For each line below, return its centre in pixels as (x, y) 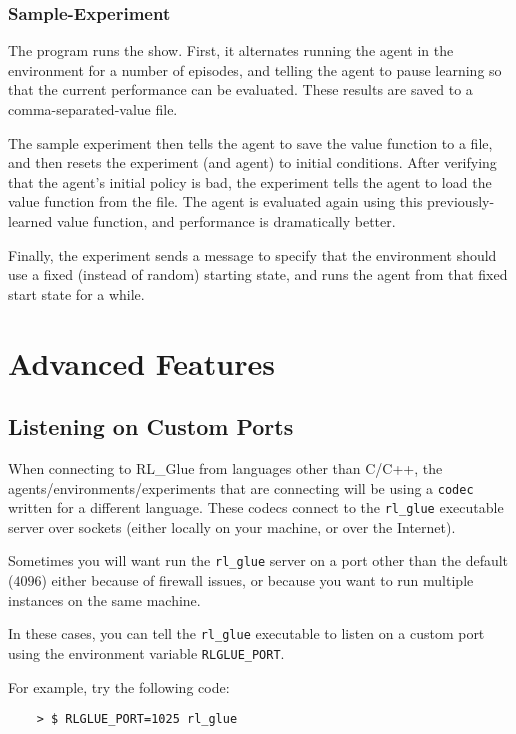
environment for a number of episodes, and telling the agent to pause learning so (255, 69)
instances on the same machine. (104, 599)
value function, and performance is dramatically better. (226, 220)
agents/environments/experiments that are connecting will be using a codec (241, 487)
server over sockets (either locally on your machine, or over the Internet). (232, 526)
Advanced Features (141, 362)
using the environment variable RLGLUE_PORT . (146, 652)
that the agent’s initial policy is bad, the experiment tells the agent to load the (250, 181)
